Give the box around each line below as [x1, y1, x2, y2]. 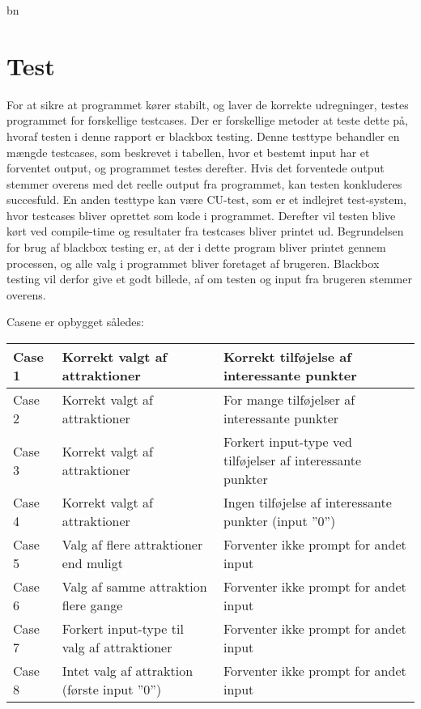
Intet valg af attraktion [62, 661, 193, 681]
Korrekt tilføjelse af [223, 347, 351, 367]
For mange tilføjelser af [223, 390, 355, 410]
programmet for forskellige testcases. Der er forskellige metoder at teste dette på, [6, 112, 408, 129]
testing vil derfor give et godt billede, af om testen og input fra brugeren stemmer [6, 270, 412, 287]
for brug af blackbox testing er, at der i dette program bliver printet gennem [6, 239, 386, 256]
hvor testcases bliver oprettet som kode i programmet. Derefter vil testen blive [6, 206, 396, 223]
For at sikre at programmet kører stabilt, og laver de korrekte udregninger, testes [6, 96, 409, 113]
